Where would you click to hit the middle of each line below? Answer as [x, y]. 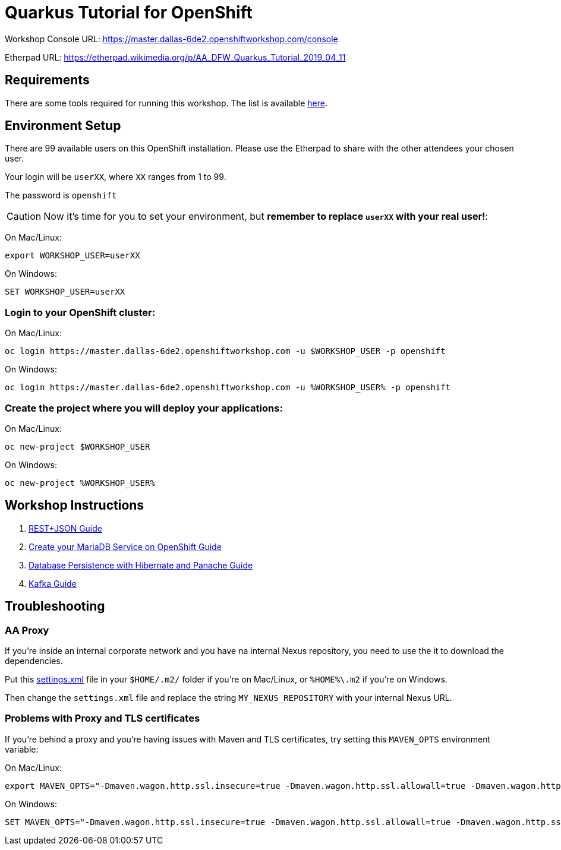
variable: [22, 749]
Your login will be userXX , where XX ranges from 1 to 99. [116, 177]
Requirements [47, 80]
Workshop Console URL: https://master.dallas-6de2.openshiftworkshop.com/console [171, 39]
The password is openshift [61, 195]
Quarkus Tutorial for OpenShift [129, 12]
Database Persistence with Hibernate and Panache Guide [141, 565]
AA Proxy [27, 630]
